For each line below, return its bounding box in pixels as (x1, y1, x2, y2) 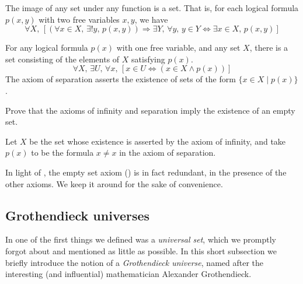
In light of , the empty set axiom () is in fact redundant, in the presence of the (5, 166, 287, 178)
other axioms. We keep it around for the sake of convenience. (5, 177, 223, 190)
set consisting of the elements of (5, 52, 120, 65)
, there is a (249, 41, 288, 54)
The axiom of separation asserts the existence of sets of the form (5, 73, 236, 85)
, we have (134, 13, 168, 25)
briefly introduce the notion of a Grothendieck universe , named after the (5, 256, 264, 268)
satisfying (131, 52, 165, 65)
